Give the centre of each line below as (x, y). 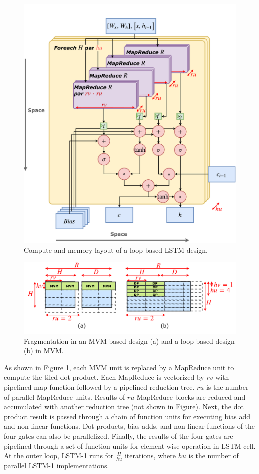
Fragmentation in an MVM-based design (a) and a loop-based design (129, 341)
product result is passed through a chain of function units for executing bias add (127, 416)
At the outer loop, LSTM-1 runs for (59, 456)
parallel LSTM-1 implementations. (57, 465)
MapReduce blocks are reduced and (191, 397)
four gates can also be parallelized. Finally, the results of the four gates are (119, 436)
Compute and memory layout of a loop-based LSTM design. (116, 250)
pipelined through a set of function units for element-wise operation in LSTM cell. (130, 446)
